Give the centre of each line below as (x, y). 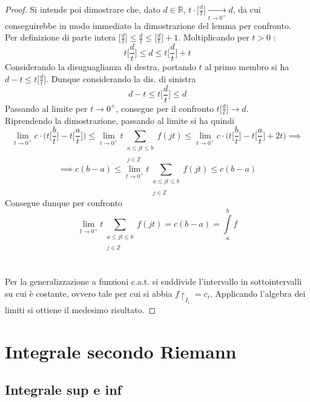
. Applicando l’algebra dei (258, 293)
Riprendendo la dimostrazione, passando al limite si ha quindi (120, 120)
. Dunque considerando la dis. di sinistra (121, 78)
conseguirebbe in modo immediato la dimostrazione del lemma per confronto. (148, 25)
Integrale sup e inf (63, 390)
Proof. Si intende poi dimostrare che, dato (83, 9)
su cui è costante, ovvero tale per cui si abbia (89, 293)
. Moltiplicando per (214, 37)
